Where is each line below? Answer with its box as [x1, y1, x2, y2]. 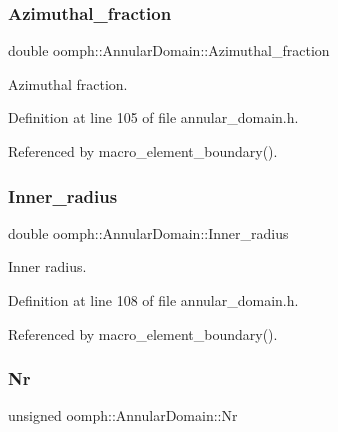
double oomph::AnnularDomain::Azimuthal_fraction [8, 40, 330, 61]
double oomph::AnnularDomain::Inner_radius [8, 222, 289, 243]
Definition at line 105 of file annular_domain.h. [8, 107, 299, 128]
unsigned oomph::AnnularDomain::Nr [8, 405, 238, 426]
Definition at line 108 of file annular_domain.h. [8, 290, 299, 310]
